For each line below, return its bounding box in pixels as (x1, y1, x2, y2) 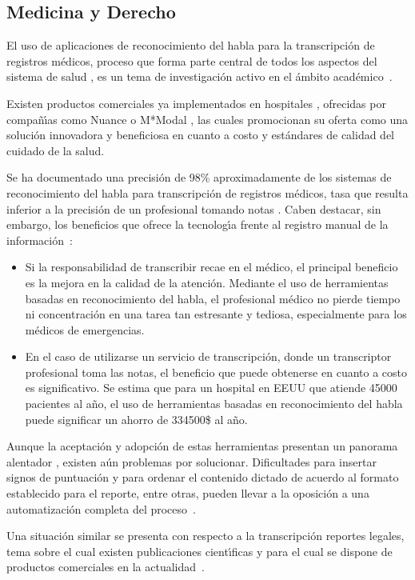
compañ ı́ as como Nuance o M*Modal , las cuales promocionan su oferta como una (6, 110, 409, 127)
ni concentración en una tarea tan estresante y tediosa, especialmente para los (25, 306, 407, 322)
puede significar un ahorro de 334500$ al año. (25, 410, 248, 427)
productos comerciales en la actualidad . (6, 558, 205, 575)
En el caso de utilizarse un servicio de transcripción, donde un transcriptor (25, 348, 392, 365)
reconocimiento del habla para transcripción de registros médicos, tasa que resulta (6, 184, 409, 201)
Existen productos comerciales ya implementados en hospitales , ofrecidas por (6, 94, 386, 111)
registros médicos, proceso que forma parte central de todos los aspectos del (6, 52, 377, 69)
